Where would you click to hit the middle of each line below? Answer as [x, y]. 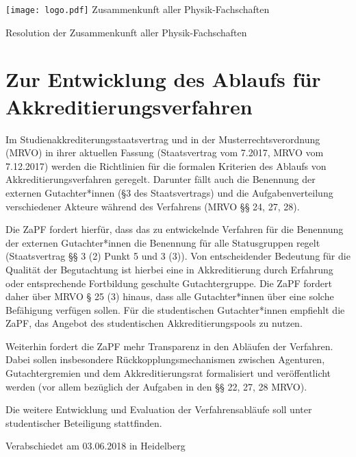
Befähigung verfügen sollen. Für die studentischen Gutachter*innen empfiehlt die [175, 309]
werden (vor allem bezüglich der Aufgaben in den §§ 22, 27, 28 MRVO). [156, 386]
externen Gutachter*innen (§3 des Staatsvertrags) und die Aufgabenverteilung [169, 192]
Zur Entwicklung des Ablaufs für [163, 79]
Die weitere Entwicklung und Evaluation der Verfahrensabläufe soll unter [159, 409]
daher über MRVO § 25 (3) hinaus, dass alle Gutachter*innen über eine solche [170, 296]
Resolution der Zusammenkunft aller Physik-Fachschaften [126, 32]
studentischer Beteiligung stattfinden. [84, 422]
